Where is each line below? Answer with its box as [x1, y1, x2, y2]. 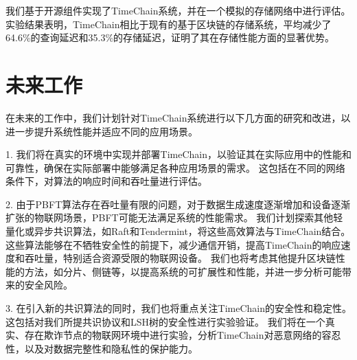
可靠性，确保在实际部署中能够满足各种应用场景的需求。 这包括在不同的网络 [5, 160, 345, 175]
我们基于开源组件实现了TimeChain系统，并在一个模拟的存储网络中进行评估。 [5, 3, 351, 17]
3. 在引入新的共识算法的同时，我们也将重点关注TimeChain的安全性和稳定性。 [5, 301, 352, 315]
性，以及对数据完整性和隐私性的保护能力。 [5, 341, 198, 355]
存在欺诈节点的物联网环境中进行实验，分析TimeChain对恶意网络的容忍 [24, 328, 341, 342]
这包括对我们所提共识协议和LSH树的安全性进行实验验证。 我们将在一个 [5, 314, 325, 328]
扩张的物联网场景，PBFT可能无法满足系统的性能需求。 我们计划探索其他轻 [5, 210, 343, 225]
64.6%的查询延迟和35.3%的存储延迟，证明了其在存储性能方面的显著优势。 [5, 30, 335, 45]
